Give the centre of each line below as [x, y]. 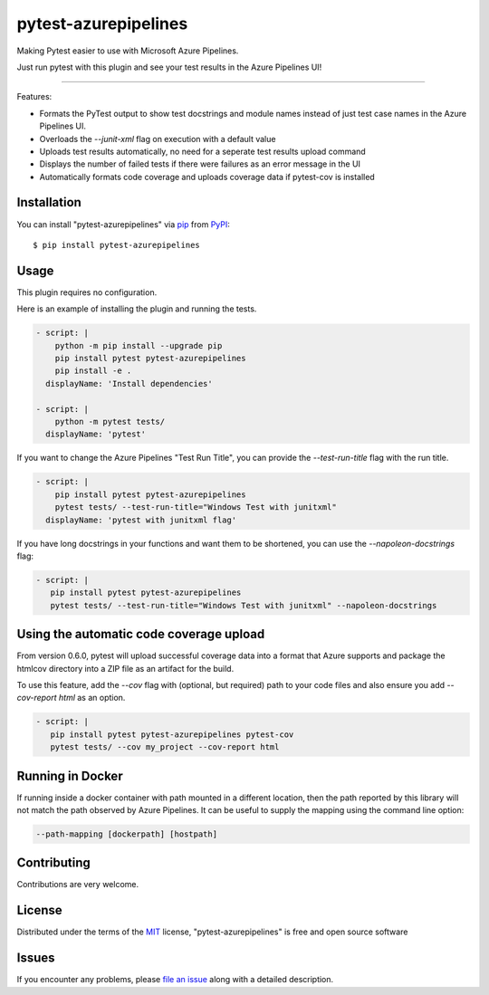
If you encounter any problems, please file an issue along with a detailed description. [175, 980]
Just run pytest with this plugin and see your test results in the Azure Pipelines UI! [169, 67]
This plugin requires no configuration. [87, 292]
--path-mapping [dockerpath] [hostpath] [126, 834]
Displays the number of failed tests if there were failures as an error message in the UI [200, 164]
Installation [49, 202]
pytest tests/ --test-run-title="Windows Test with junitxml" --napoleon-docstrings [244, 605]
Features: [34, 97]
